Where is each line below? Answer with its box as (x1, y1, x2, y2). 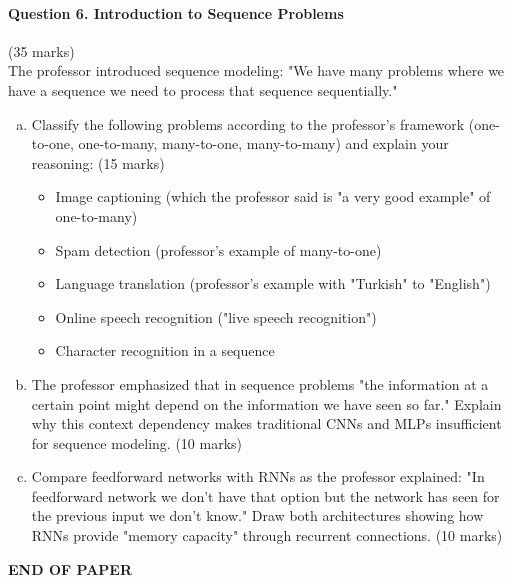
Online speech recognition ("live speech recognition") (55, 306, 377, 327)
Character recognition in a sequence (55, 340, 275, 361)
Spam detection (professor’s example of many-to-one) (55, 239, 382, 260)
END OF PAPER (8, 558, 132, 579)
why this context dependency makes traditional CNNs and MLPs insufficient (31, 413, 502, 434)
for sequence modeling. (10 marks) (31, 432, 243, 453)
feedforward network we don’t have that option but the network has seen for (31, 485, 500, 506)
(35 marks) (8, 40, 75, 61)
